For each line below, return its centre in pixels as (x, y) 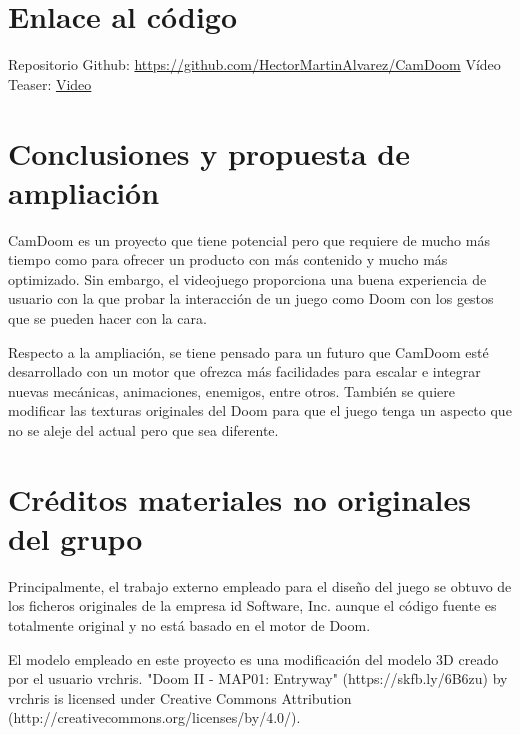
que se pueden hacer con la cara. (107, 318)
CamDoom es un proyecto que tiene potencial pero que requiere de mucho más (249, 239)
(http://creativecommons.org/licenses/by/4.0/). (154, 717)
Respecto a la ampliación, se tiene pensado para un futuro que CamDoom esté (248, 351)
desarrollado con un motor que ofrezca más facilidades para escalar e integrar (244, 371)
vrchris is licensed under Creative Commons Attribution (180, 697)
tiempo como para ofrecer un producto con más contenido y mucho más (228, 259)
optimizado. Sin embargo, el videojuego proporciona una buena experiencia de (247, 278)
